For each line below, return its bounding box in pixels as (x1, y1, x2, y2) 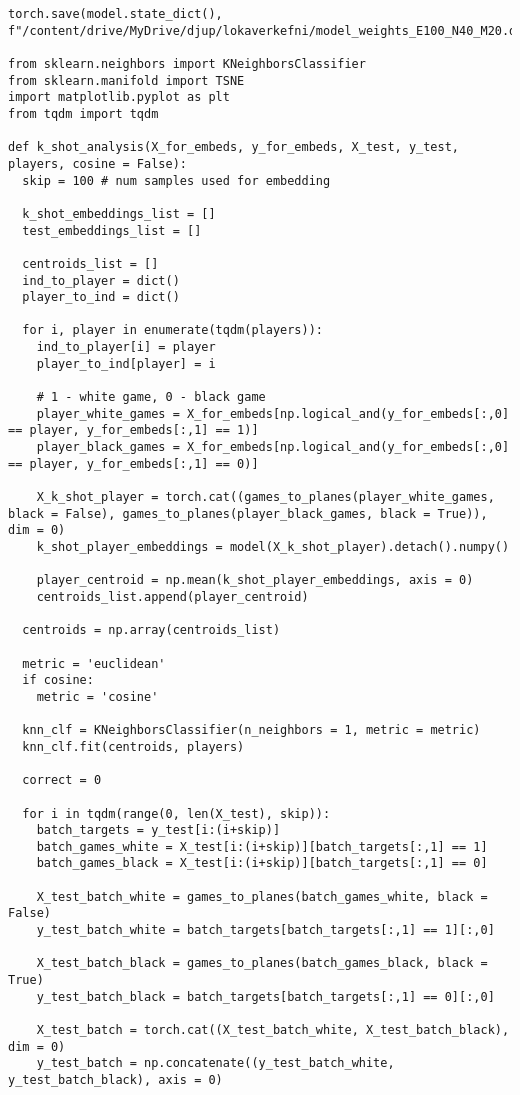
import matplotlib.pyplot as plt (8, 90, 230, 105)
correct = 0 (22, 773, 102, 788)
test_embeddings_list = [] (22, 223, 202, 238)
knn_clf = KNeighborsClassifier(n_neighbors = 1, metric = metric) (22, 723, 481, 738)
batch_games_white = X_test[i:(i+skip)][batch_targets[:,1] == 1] (36, 839, 488, 854)
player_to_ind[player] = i (36, 356, 216, 371)
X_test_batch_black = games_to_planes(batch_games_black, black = (36, 956, 488, 971)
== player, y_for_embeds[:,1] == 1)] (8, 423, 259, 438)
